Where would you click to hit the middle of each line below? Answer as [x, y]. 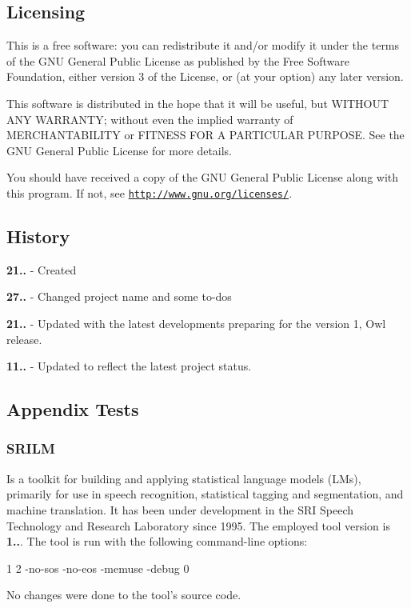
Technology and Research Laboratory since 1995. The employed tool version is [198, 525]
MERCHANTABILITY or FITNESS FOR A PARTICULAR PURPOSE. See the [205, 135]
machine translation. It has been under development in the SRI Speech [180, 509]
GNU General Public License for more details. [120, 150]
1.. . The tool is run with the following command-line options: [157, 541]
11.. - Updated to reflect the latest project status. [129, 366]
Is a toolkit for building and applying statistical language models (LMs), [184, 478]
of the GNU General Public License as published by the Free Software [178, 60]
